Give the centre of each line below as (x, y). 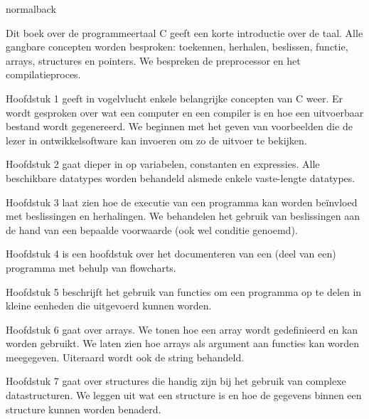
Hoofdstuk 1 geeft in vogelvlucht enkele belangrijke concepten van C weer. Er (175, 98)
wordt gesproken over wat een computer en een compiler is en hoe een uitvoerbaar (185, 112)
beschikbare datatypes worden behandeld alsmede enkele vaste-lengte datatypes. (181, 177)
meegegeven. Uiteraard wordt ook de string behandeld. (125, 357)
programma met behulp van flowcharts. (91, 267)
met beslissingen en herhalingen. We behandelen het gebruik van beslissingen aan (183, 216)
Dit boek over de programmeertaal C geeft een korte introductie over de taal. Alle (184, 32)
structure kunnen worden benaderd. (84, 409)
